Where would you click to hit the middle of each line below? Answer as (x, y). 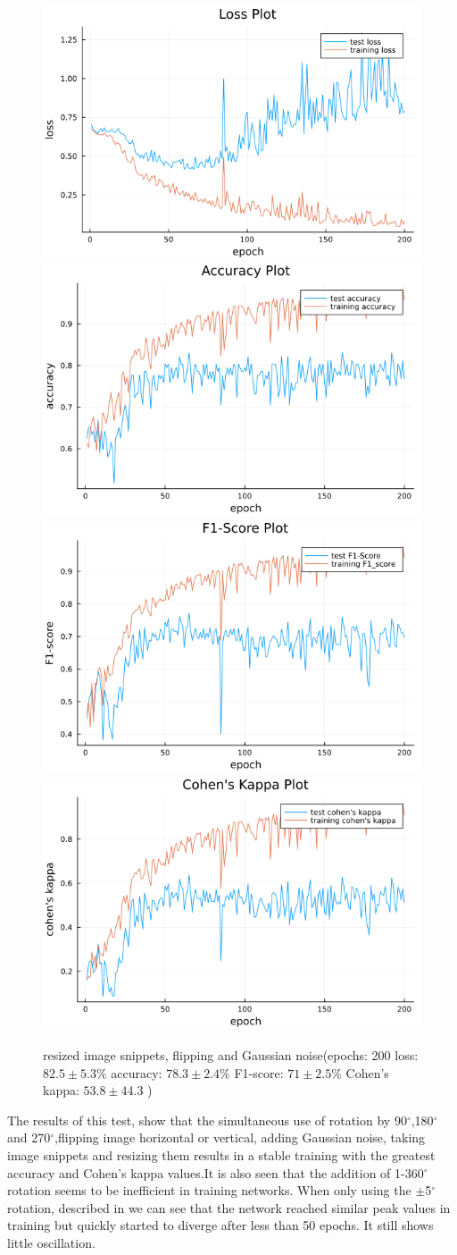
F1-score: (259, 1072)
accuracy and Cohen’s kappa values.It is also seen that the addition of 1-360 (216, 1172)
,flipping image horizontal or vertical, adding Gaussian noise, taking (240, 1137)
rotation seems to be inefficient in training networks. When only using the (209, 1190)
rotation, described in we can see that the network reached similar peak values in (229, 1207)
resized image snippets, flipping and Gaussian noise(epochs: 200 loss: (231, 1055)
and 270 (29, 1137)
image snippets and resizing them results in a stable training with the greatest (221, 1154)
